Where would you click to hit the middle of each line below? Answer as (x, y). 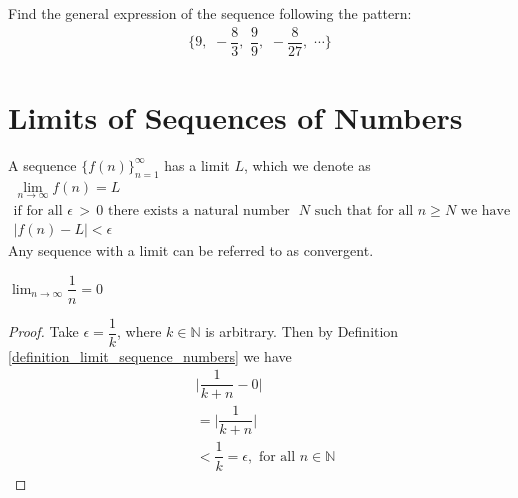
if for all (38, 210)
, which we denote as (307, 164)
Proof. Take (43, 331)
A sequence (42, 164)
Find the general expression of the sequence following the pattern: (210, 13)
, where (139, 331)
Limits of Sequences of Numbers (235, 116)
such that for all (364, 210)
